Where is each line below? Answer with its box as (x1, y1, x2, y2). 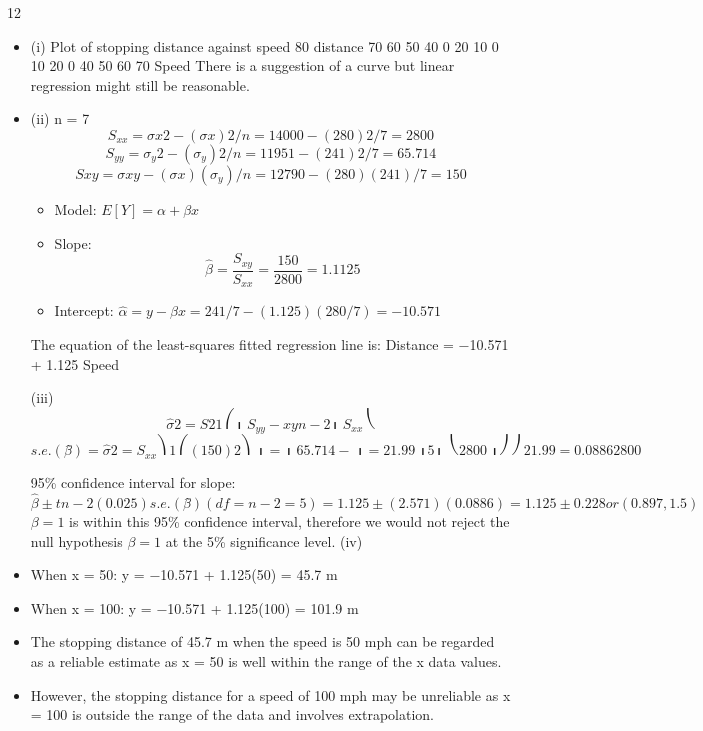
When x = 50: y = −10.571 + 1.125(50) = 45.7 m (30, 564, 338, 585)
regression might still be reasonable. (30, 74, 250, 95)
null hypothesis (30, 530, 123, 551)
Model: (54, 198, 97, 219)
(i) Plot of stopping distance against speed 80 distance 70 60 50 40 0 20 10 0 (30, 35, 499, 56)
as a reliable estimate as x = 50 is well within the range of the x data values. (30, 650, 502, 671)
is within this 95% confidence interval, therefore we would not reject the (69, 510, 510, 531)
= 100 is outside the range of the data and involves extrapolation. (30, 704, 435, 725)
